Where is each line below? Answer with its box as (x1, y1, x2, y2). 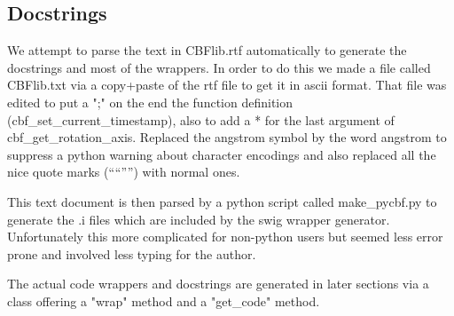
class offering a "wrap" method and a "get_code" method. (7, 291, 320, 310)
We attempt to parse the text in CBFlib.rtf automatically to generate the (7, 41, 407, 59)
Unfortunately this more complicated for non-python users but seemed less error (7, 227, 443, 246)
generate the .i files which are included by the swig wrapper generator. (7, 209, 390, 228)
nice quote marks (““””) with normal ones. (7, 162, 240, 181)
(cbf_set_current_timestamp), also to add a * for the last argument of (7, 110, 395, 129)
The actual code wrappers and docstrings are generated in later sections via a (7, 274, 429, 293)
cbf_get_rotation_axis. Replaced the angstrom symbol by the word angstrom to (7, 128, 447, 146)
